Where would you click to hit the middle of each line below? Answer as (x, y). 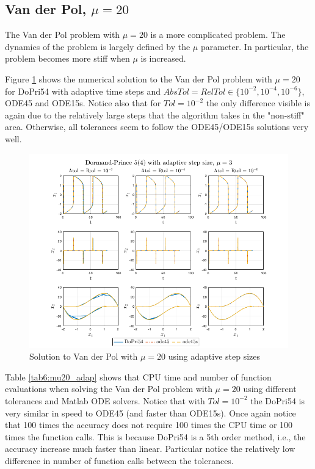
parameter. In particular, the (255, 46)
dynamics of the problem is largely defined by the (98, 46)
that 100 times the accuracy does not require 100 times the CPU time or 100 (149, 425)
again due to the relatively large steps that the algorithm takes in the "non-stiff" (155, 115)
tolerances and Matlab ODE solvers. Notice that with (105, 400)
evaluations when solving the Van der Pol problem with (109, 389)
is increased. (163, 58)
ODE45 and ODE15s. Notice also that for (83, 103)
